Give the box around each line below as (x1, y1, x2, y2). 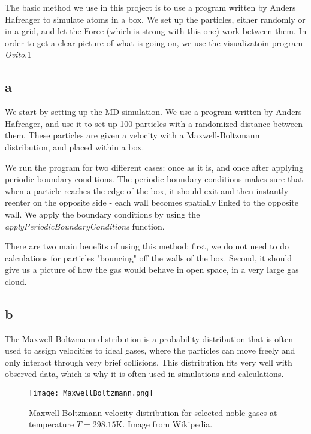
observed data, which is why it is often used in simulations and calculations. (5, 367, 284, 380)
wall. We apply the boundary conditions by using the (5, 207, 200, 220)
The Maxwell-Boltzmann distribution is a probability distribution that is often (5, 332, 293, 345)
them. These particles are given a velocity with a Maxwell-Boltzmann (5, 129, 260, 141)
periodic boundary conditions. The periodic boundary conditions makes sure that (5, 173, 303, 185)
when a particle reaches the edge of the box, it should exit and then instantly (5, 184, 289, 197)
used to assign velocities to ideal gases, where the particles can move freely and (5, 344, 295, 357)
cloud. (5, 275, 27, 287)
